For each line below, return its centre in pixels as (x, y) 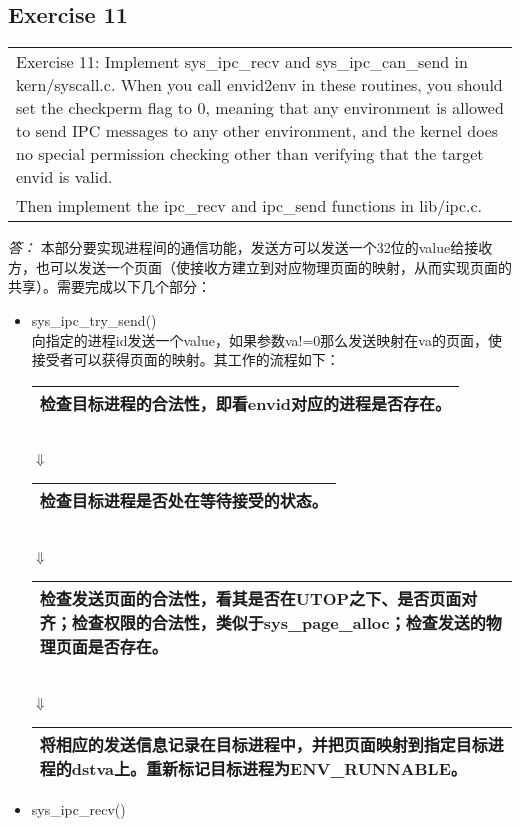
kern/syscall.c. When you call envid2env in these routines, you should (259, 85)
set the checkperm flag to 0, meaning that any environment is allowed (260, 108)
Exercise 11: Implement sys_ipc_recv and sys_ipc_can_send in (242, 62)
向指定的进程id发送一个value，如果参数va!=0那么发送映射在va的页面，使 (266, 339)
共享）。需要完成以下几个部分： (109, 286)
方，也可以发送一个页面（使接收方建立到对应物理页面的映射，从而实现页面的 (260, 266)
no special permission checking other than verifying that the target (250, 154)
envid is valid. (64, 177)
